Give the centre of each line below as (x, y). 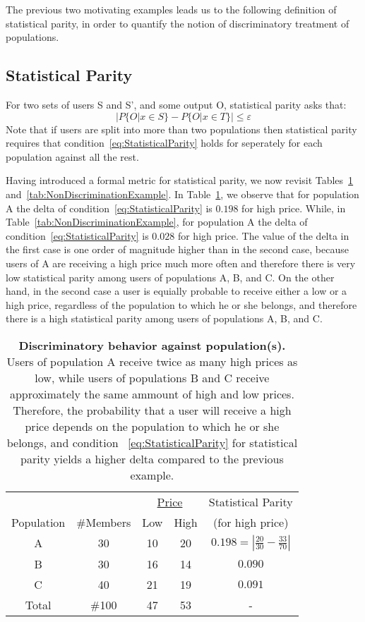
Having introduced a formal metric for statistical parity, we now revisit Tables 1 (180, 180)
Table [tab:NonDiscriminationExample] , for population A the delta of (157, 222)
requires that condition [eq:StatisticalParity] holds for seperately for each (164, 143)
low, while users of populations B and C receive (152, 377)
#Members (104, 522)
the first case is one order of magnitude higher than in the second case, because (177, 249)
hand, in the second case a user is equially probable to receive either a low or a (176, 291)
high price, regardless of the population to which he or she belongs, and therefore (181, 304)
